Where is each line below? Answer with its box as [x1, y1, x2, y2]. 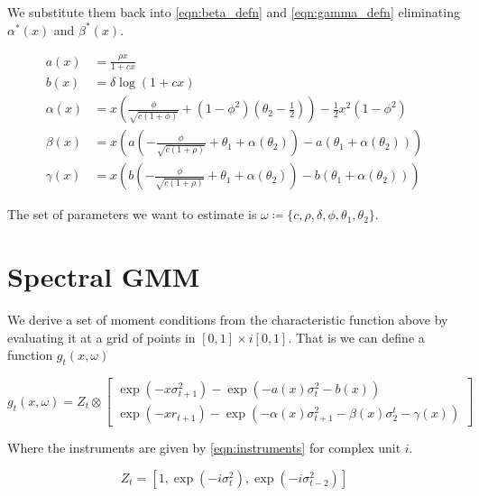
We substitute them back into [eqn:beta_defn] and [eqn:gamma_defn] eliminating [7, 3, 460, 21]
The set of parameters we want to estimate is [7, 205, 257, 224]
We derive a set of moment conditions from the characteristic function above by [7, 310, 448, 329]
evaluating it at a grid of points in [7, 327, 196, 346]
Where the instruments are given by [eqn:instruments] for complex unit [7, 438, 401, 457]
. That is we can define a [288, 327, 425, 346]
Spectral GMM [7, 258, 200, 295]
